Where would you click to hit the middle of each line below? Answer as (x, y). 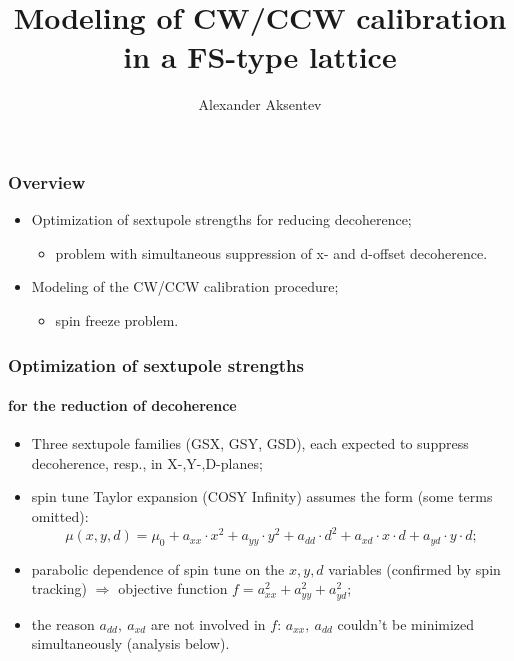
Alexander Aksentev (260, 104)
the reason (63, 623)
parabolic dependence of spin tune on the (158, 568)
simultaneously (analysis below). (130, 643)
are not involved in (208, 623)
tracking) (59, 588)
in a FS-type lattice (260, 56)
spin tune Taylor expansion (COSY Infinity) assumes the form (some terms (262, 496)
